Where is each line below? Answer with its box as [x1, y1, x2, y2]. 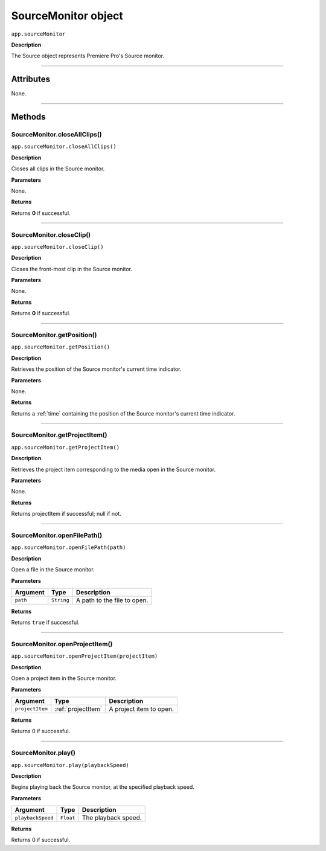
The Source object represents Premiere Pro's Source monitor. [11, 52, 164, 60]
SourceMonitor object [11, 9, 124, 22]
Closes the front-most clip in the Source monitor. [11, 265, 133, 272]
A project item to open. [109, 704, 174, 713]
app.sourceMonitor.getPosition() [11, 344, 110, 350]
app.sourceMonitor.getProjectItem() [11, 444, 120, 451]
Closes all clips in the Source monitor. [11, 165, 105, 172]
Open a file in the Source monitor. [11, 566, 95, 573]
